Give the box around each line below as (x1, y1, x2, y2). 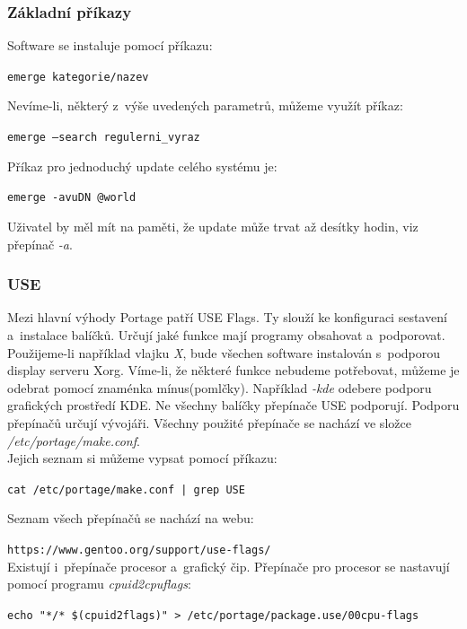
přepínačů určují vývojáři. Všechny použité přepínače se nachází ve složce (7, 413, 411, 432)
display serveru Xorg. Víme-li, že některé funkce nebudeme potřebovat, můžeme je (7, 361, 460, 380)
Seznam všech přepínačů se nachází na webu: (7, 509, 254, 528)
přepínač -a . (7, 234, 73, 253)
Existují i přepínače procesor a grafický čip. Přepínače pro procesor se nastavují (7, 556, 450, 575)
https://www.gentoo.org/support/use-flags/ (7, 543, 271, 556)
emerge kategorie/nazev (7, 70, 149, 83)
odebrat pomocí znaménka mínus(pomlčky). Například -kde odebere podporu (7, 378, 432, 397)
